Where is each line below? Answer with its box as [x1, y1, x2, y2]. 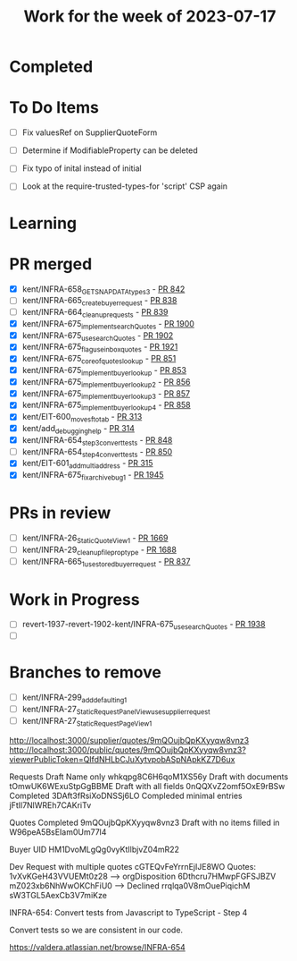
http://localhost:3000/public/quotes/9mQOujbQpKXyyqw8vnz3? [9, 744, 247, 755]
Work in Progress [9, 589, 140, 609]
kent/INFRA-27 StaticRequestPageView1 [21, 715, 153, 728]
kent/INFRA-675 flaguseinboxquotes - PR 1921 [21, 342, 178, 354]
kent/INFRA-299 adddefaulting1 [21, 692, 128, 704]
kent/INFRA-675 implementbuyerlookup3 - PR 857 [21, 387, 190, 401]
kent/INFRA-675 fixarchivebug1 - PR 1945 [21, 470, 164, 482]
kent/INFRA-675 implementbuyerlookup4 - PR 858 [21, 400, 192, 412]
